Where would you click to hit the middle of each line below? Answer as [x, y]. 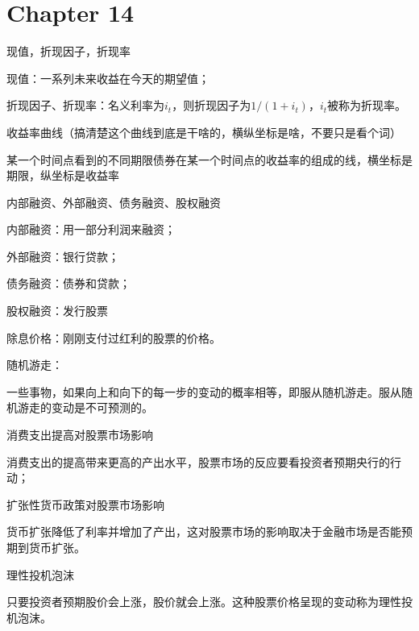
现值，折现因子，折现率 [68, 51]
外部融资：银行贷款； [63, 256]
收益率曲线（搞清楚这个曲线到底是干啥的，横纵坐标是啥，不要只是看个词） [204, 132]
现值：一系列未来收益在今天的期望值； [108, 78]
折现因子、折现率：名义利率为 [85, 105]
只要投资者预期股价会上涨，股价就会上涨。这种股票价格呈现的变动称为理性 [204, 602]
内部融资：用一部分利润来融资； [91, 229]
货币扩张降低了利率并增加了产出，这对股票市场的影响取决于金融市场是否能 [204, 531]
